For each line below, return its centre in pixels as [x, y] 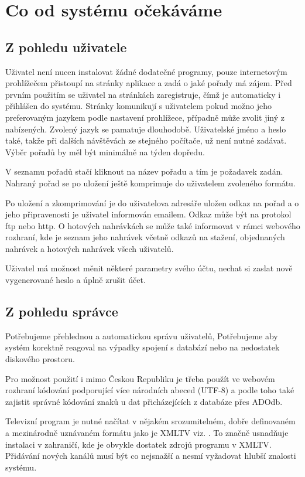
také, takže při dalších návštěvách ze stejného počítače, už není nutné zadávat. [146, 140]
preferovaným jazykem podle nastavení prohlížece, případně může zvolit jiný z [145, 117]
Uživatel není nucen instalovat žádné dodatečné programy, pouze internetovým [146, 71]
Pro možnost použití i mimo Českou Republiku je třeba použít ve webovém [140, 378]
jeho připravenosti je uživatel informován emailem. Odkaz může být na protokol [148, 214]
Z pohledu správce [62, 311]
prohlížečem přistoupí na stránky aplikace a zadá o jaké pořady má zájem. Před [149, 83]
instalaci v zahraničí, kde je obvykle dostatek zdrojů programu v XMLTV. [138, 444]
